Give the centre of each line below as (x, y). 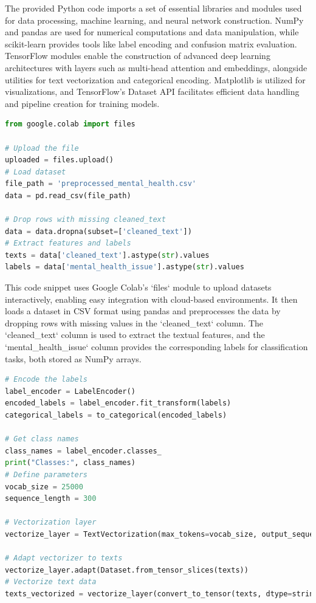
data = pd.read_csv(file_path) (68, 195)
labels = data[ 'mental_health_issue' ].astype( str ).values (125, 267)
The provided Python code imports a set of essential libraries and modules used (153, 8)
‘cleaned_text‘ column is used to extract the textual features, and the (135, 335)
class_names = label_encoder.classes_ (83, 451)
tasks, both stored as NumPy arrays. (73, 358)
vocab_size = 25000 (44, 487)
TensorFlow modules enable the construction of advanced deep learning (138, 56)
